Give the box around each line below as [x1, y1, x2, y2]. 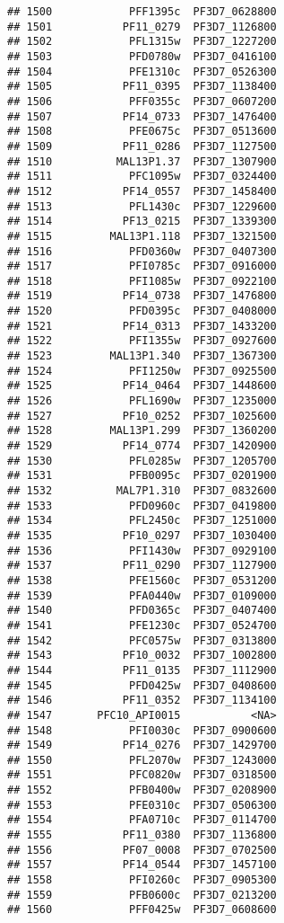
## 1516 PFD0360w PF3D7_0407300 [7, 244, 277, 258]
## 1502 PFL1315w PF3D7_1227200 [7, 35, 277, 49]
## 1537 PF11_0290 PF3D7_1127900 [7, 559, 277, 572]
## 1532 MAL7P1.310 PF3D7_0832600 [7, 484, 277, 497]
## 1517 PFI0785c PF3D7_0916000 [7, 260, 277, 273]
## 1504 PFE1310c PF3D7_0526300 [7, 65, 277, 78]
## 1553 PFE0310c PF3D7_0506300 [7, 798, 277, 812]
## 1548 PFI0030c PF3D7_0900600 [7, 723, 277, 737]
